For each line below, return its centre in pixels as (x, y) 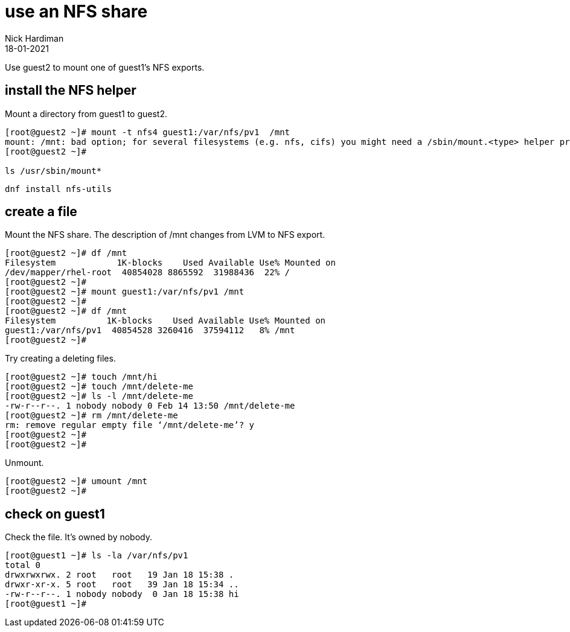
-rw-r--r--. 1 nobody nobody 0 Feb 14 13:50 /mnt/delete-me (150, 406)
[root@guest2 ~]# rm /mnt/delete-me (91, 416)
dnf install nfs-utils (59, 189)
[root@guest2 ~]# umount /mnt (76, 481)
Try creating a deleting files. (60, 359)
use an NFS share (76, 11)
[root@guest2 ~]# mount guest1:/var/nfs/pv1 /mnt (125, 292)
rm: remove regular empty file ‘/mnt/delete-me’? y (130, 425)
